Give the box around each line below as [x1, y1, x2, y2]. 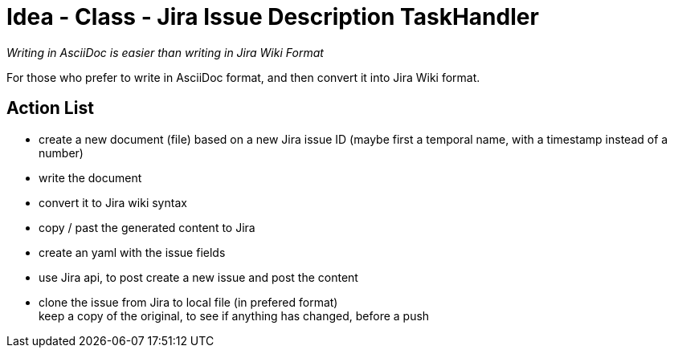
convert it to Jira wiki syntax [39, 195, 187, 210]
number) [39, 145, 84, 160]
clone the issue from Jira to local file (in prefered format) [39, 295, 338, 309]
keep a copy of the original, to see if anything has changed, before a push [39, 308, 430, 323]
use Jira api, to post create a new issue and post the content [39, 270, 358, 284]
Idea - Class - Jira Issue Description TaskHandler [6, 3, 539, 31]
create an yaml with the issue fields [39, 245, 226, 259]
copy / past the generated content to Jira [39, 220, 255, 234]
